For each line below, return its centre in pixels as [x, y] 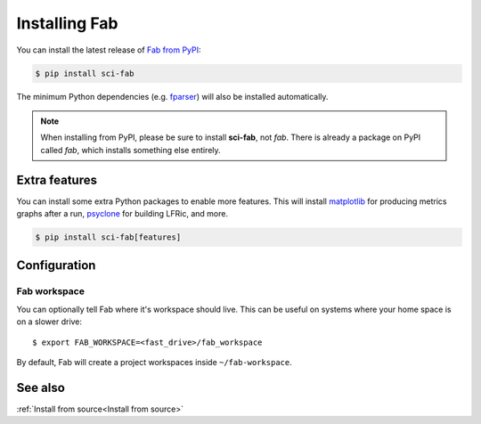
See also [41, 387]
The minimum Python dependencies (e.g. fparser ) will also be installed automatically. [172, 96]
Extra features [57, 179]
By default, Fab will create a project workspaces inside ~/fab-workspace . [155, 362]
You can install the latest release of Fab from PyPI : [109, 50]
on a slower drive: [49, 322]
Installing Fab [68, 23]
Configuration [56, 266]
